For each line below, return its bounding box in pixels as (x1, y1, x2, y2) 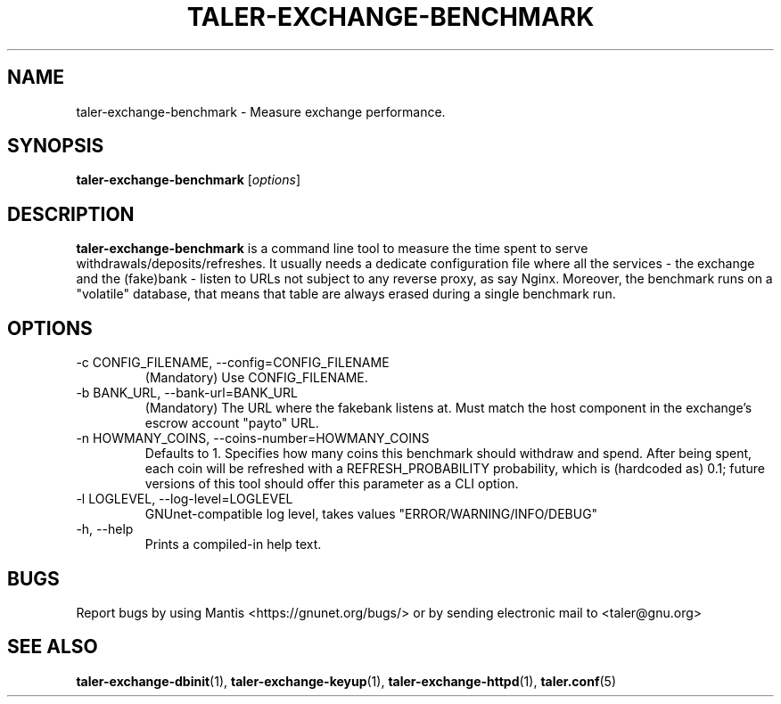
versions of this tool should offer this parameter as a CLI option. (144, 476, 519, 492)
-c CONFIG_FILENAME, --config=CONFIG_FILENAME (76, 355, 390, 371)
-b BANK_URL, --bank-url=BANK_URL (76, 385, 298, 401)
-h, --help (76, 521, 134, 537)
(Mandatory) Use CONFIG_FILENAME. (144, 370, 368, 386)
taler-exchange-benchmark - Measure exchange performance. (76, 103, 446, 119)
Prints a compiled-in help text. (144, 536, 322, 553)
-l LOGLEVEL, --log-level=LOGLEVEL (76, 491, 293, 507)
